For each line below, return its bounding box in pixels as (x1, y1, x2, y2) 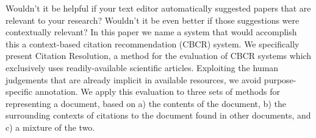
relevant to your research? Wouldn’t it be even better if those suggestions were (5, 13, 300, 26)
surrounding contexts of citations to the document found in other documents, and (5, 109, 311, 122)
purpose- (264, 73, 296, 86)
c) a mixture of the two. (5, 120, 95, 133)
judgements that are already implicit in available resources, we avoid (5, 73, 262, 86)
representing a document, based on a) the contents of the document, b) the (5, 97, 286, 109)
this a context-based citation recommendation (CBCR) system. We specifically (5, 37, 300, 50)
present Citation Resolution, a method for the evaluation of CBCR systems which (5, 49, 312, 62)
